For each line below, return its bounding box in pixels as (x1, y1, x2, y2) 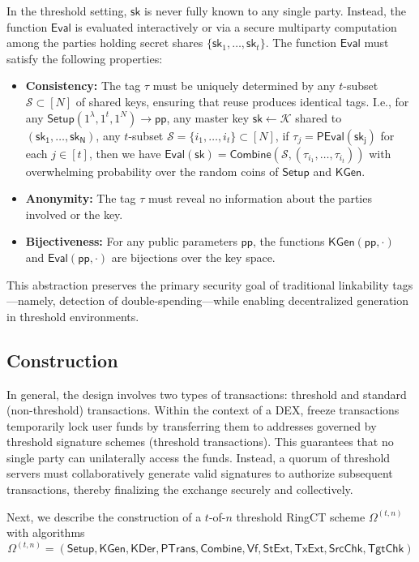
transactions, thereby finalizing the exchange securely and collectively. (6, 481, 353, 498)
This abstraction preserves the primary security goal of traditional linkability (6, 276, 389, 293)
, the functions (253, 233, 325, 250)
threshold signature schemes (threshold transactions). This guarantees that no (6, 433, 394, 450)
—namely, (6, 292, 56, 309)
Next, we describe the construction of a (6, 508, 202, 525)
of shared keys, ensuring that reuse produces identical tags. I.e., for (75, 92, 409, 109)
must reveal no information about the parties (148, 190, 372, 207)
